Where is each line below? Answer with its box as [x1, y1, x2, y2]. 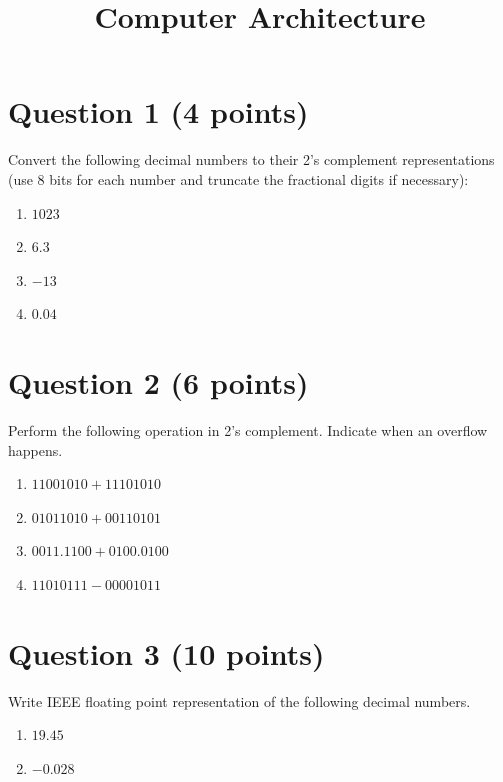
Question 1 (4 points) [8, 91, 309, 132]
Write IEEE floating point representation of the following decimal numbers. [8, 690, 471, 711]
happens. [8, 439, 63, 460]
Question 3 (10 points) [8, 632, 325, 673]
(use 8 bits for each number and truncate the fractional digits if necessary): [8, 168, 469, 189]
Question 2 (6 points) [8, 362, 309, 403]
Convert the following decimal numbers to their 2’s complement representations [8, 149, 495, 170]
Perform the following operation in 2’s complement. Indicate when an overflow [8, 420, 488, 440]
